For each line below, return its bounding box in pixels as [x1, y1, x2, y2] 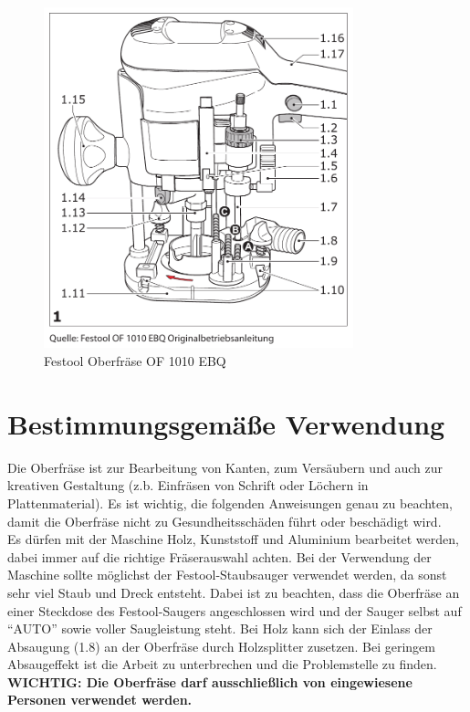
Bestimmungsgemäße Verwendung [7, 404, 445, 442]
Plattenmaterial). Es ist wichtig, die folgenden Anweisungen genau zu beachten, [7, 493, 453, 512]
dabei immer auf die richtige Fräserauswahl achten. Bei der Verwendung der [7, 547, 432, 566]
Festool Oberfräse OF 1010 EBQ [44, 351, 226, 371]
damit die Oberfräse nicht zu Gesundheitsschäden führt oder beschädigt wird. [7, 511, 442, 530]
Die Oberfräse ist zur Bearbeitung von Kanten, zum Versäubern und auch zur [7, 457, 443, 476]
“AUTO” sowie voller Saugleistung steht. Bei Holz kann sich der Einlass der [7, 619, 433, 638]
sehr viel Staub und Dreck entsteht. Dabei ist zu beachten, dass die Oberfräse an [7, 582, 460, 602]
